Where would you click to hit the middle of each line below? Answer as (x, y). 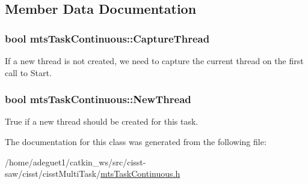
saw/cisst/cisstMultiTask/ (53, 174)
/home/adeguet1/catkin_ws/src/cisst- (75, 162)
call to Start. (28, 72)
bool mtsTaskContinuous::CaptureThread (107, 38)
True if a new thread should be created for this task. (102, 121)
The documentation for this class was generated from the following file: (136, 141)
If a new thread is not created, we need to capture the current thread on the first (154, 61)
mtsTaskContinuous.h (140, 174)
